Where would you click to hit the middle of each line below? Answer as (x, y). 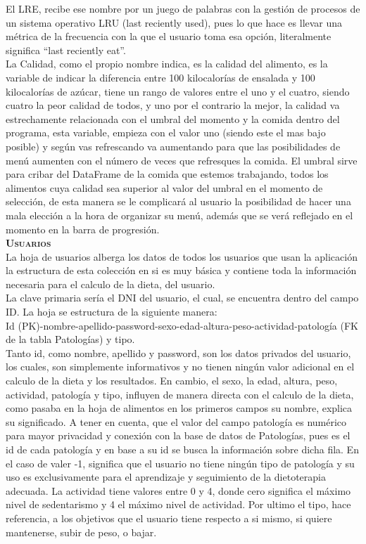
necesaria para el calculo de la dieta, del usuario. (111, 284)
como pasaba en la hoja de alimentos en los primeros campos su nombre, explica (179, 408)
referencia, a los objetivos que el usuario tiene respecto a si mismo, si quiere (169, 518)
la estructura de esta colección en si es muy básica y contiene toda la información (181, 270)
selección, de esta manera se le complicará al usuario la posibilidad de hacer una (178, 201)
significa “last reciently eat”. (66, 50)
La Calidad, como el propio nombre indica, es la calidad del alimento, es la (167, 64)
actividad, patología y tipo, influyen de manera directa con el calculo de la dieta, (180, 394)
